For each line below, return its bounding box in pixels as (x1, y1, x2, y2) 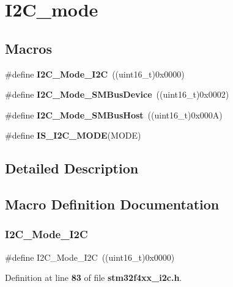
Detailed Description (5, 159, 139, 178)
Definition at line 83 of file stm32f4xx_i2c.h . (5, 271, 182, 284)
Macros (5, 38, 52, 57)
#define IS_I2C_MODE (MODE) (5, 129, 141, 142)
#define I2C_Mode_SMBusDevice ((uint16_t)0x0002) (5, 88, 229, 101)
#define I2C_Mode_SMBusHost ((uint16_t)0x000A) (5, 108, 223, 121)
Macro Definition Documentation (5, 195, 220, 214)
